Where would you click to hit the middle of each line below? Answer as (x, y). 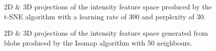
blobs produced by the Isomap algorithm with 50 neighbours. (98, 42)
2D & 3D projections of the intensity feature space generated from (106, 33)
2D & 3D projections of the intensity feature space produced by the (108, 6)
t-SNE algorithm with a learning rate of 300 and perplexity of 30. (105, 16)
